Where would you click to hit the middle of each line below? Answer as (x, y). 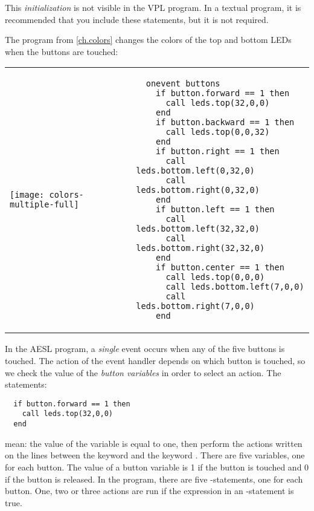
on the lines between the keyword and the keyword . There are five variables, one (155, 455)
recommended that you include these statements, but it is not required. (137, 19)
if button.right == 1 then (218, 151)
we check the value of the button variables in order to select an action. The (143, 372)
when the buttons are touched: (62, 51)
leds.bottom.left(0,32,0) (195, 171)
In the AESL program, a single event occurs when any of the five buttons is (145, 349)
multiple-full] (44, 205)
